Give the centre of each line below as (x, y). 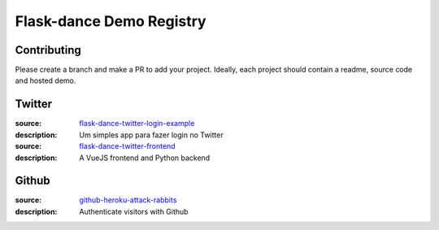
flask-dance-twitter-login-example (137, 124)
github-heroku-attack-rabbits (128, 200)
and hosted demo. (46, 80)
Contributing (48, 50)
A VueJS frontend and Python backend (145, 158)
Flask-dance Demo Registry (111, 21)
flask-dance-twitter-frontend (127, 146)
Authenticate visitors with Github (134, 211)
